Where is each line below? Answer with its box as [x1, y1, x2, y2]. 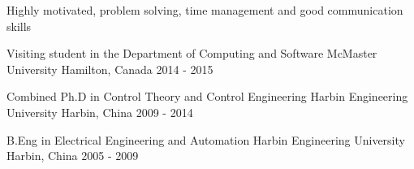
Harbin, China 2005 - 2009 [6, 147, 139, 164]
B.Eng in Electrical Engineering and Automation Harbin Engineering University [6, 131, 405, 148]
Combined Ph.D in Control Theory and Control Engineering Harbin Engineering [6, 88, 408, 105]
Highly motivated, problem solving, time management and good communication [6, 2, 403, 18]
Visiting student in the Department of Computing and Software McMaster [6, 45, 377, 62]
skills [6, 17, 32, 34]
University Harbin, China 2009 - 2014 [6, 103, 193, 120]
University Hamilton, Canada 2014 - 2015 [6, 60, 213, 77]
